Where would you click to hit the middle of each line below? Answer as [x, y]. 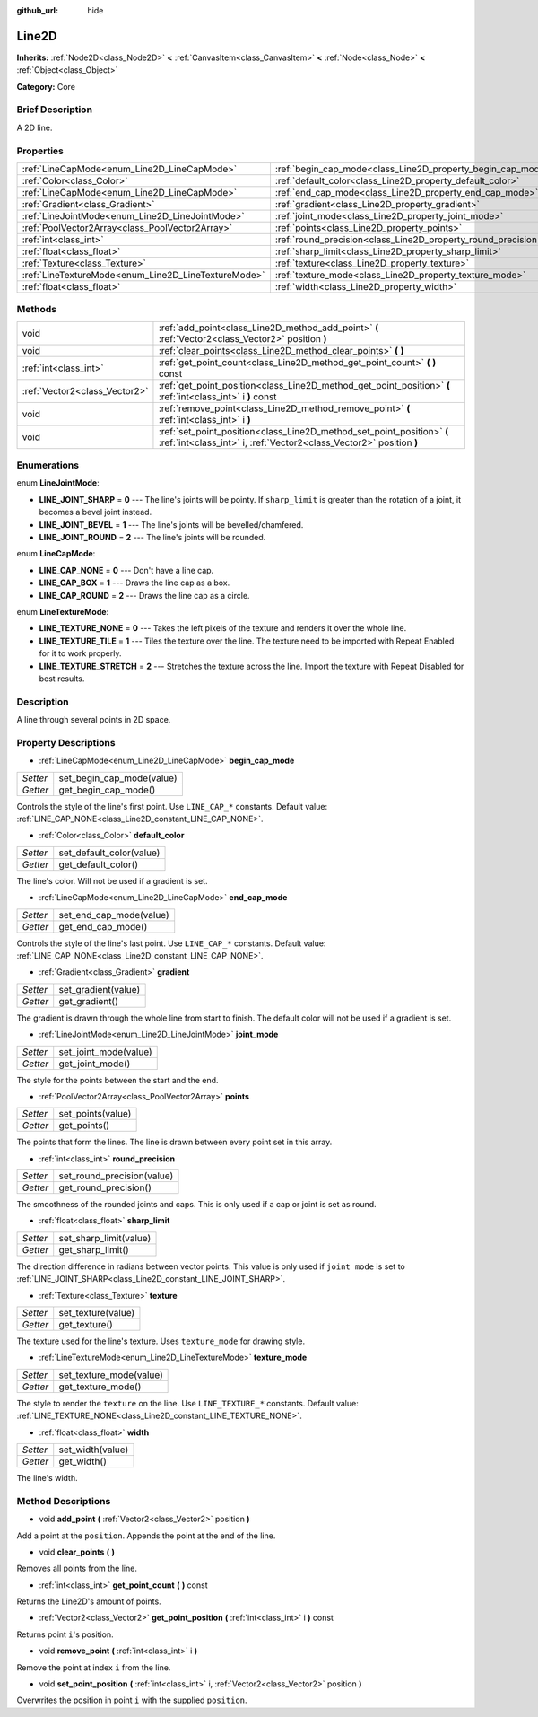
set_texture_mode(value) [111, 1375]
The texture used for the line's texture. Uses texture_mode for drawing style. [161, 1341]
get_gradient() [88, 1001]
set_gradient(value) [100, 989]
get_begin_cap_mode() [107, 790]
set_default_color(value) [109, 853]
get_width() [82, 1461]
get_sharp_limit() [94, 1249]
